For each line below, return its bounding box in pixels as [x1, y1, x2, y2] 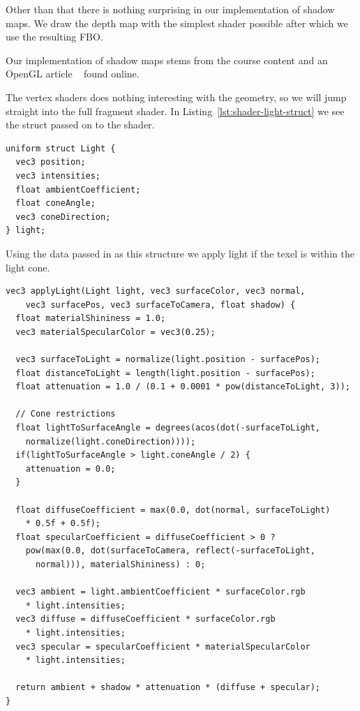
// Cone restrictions [15, 409, 116, 419]
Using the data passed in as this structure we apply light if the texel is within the [6, 246, 354, 260]
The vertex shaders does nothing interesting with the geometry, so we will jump [6, 89, 347, 104]
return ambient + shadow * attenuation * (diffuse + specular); [15, 682, 321, 693]
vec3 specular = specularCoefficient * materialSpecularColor [15, 641, 310, 652]
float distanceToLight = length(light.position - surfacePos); [15, 368, 315, 378]
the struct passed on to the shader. [6, 117, 155, 132]
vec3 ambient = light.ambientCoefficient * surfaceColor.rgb [15, 587, 306, 597]
